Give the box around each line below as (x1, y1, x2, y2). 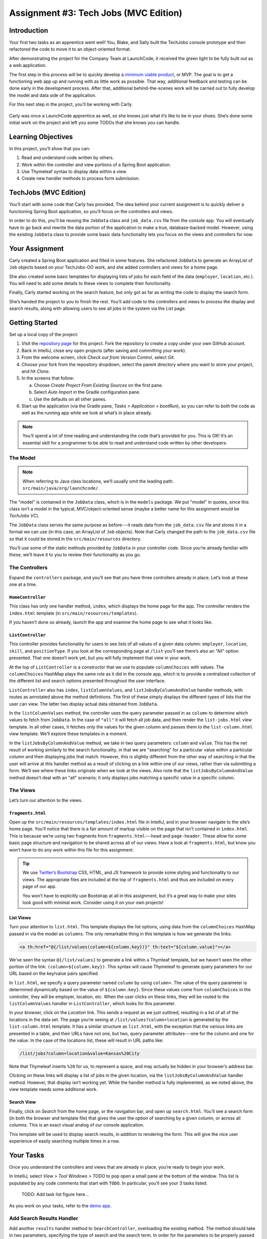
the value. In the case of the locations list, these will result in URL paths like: (9, 1037, 164, 1043)
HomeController (9, 594, 46, 600)
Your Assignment (9, 244, 64, 253)
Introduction (9, 26, 48, 35)
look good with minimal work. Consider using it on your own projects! (22, 900, 164, 905)
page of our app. (22, 884, 57, 890)
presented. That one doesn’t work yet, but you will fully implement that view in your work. (9, 655, 192, 661)
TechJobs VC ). (9, 513, 40, 519)
